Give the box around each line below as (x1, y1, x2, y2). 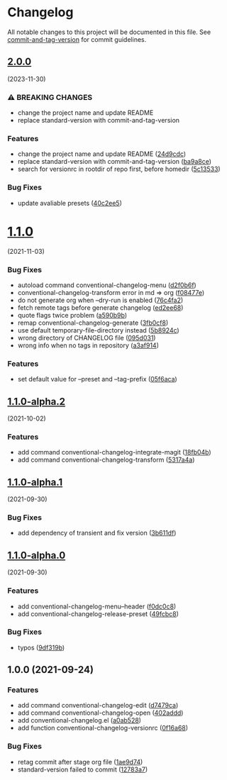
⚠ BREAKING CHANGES (7, 92, 93, 102)
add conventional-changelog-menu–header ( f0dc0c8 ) (17, 602, 177, 611)
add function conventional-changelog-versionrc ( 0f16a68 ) (17, 724, 189, 732)
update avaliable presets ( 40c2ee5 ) (17, 199, 123, 207)
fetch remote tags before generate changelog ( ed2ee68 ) (17, 303, 184, 312)
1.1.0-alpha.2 (7, 395, 66, 408)
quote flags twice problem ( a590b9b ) (17, 311, 128, 319)
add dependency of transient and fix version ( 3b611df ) (17, 529, 177, 537)
